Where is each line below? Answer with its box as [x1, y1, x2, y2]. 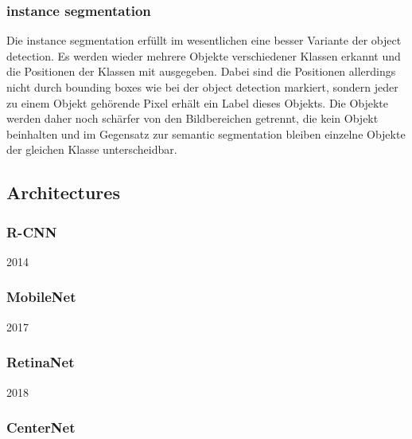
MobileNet [6, 287, 76, 307]
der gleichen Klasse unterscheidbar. [6, 141, 177, 158]
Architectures [6, 180, 120, 205]
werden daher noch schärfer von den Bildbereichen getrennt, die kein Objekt [6, 110, 379, 127]
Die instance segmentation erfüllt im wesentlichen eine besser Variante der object [6, 32, 402, 49]
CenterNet [6, 417, 76, 437]
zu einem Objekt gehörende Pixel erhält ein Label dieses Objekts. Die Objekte [6, 94, 389, 111]
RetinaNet [6, 352, 75, 372]
